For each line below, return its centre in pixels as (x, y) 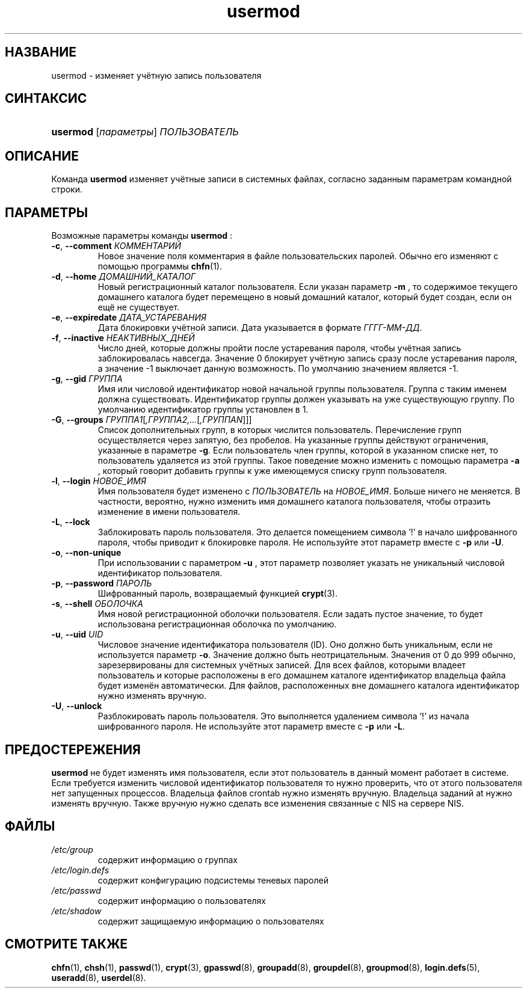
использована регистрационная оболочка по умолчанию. (217, 624)
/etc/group (72, 849)
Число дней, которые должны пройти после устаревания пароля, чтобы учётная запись (279, 348)
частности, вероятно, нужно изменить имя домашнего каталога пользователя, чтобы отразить (294, 502)
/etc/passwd (76, 890)
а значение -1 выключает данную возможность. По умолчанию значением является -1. (278, 369)
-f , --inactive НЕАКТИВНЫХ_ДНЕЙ (123, 338)
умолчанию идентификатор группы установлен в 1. (203, 410)
